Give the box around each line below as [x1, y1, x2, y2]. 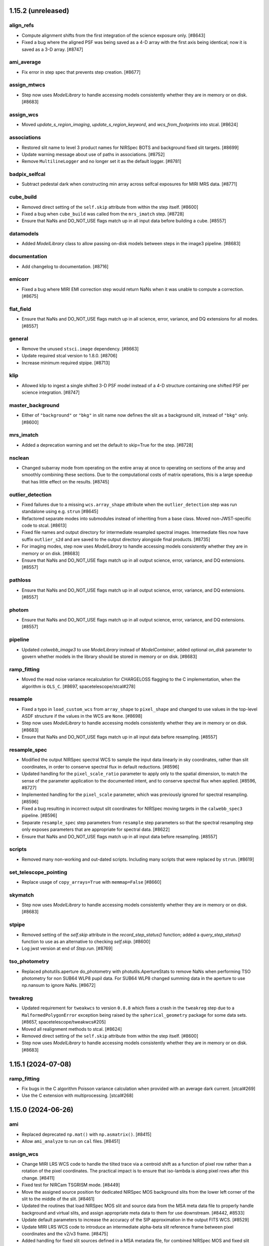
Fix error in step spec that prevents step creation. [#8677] [21, 69, 141, 75]
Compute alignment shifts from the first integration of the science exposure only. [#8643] [21, 32, 206, 38]
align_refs [9, 22, 34, 29]
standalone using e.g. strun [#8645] [21, 508, 99, 514]
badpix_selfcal [9, 171, 46, 178]
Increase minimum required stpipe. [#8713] [21, 359, 110, 366]
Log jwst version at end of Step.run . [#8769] [21, 945, 113, 951]
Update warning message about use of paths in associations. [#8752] [21, 151, 165, 157]
